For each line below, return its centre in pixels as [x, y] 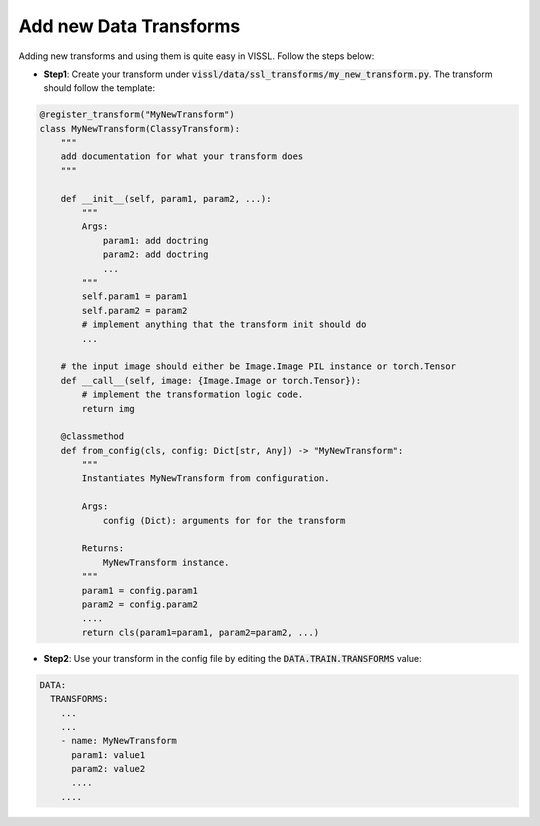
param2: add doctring [155, 254]
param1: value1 [108, 754]
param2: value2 [108, 769]
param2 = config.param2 [140, 604]
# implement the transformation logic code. [192, 394]
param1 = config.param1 [140, 590]
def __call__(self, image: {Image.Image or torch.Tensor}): [211, 380]
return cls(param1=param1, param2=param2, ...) [200, 632]
